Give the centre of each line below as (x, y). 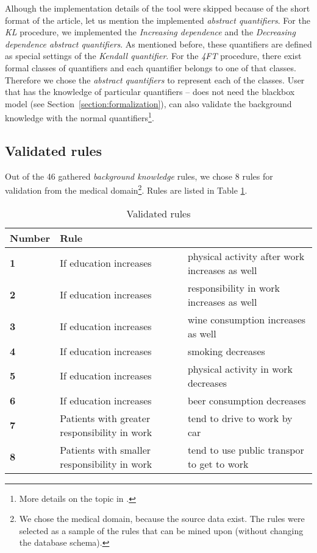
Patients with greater (105, 418)
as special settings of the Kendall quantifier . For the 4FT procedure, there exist (153, 56)
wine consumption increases (247, 319)
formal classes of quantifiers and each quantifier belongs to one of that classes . (151, 67)
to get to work (218, 463)
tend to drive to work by (240, 418)
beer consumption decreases (247, 400)
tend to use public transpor (246, 449)
